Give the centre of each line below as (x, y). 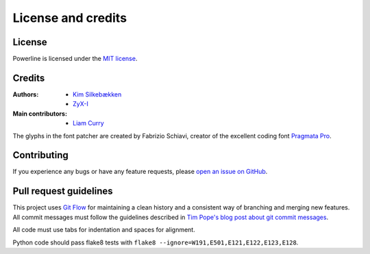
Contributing (40, 155)
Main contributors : (40, 114)
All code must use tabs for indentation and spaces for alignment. (104, 230)
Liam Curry (88, 123)
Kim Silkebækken (97, 94)
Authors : (26, 94)
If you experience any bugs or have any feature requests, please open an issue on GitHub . (140, 172)
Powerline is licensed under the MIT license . (75, 59)
